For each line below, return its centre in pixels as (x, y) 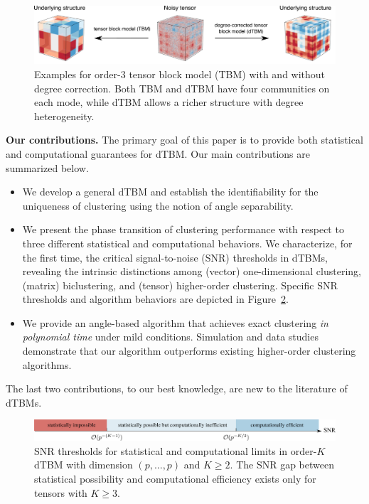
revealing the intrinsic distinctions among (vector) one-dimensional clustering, (192, 271)
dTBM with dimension (84, 465)
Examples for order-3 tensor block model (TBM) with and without (180, 74)
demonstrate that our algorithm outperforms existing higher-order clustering (189, 351)
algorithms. (47, 364)
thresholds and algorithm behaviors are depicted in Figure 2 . (155, 299)
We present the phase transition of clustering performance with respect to (183, 229)
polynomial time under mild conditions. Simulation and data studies (170, 337)
